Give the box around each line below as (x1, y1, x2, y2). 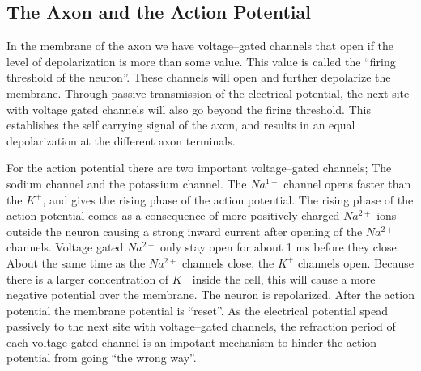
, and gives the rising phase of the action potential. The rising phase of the (42, 191, 414, 208)
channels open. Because (297, 254, 414, 271)
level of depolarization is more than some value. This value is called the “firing (6, 53, 396, 70)
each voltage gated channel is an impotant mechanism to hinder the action (6, 333, 377, 350)
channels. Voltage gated (6, 238, 124, 255)
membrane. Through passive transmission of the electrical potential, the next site (6, 84, 410, 101)
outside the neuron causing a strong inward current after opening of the (6, 222, 363, 239)
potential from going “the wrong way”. (6, 349, 197, 366)
